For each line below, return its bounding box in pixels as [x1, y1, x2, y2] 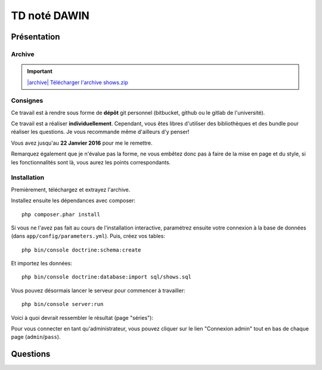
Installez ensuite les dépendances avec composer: [11, 197, 136, 204]
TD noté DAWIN [11, 9, 89, 22]
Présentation [11, 32, 60, 42]
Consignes [11, 96, 44, 105]
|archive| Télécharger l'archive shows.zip [27, 78, 128, 86]
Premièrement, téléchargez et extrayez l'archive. [11, 186, 131, 193]
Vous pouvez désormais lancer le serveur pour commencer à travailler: [11, 287, 185, 294]
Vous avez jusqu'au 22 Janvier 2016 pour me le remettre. [11, 139, 153, 146]
